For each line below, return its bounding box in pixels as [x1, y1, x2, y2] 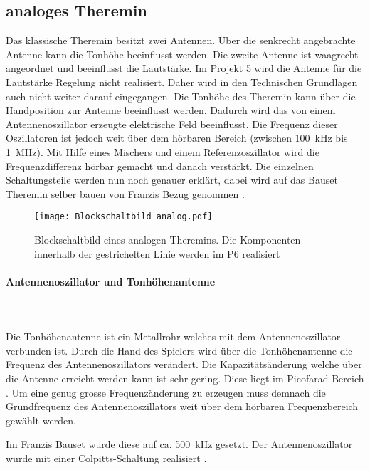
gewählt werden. [6, 412, 76, 427]
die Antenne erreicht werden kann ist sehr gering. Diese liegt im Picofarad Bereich [6, 370, 364, 385]
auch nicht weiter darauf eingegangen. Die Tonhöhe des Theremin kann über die [6, 88, 356, 103]
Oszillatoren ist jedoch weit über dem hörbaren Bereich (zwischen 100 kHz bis [6, 130, 348, 145]
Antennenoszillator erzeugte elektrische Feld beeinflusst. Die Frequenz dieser [6, 116, 338, 131]
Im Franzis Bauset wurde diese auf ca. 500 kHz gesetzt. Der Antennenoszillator [6, 437, 353, 451]
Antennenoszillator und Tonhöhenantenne [6, 273, 216, 288]
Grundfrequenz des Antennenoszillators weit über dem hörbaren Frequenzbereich [6, 399, 359, 414]
